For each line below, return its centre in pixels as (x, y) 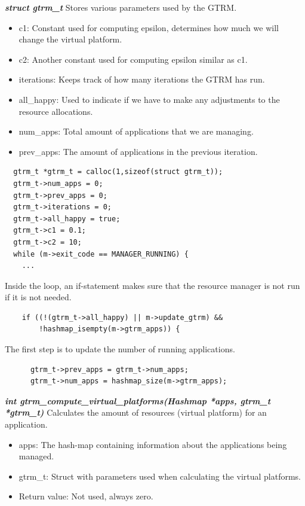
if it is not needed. (38, 297)
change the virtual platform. (70, 39)
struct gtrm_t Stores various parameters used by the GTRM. (121, 7)
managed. (36, 456)
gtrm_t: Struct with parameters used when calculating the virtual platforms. (160, 476)
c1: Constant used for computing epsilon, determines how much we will (149, 27)
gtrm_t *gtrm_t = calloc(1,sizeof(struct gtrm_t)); (118, 172)
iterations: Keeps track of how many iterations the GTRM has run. (142, 79)
